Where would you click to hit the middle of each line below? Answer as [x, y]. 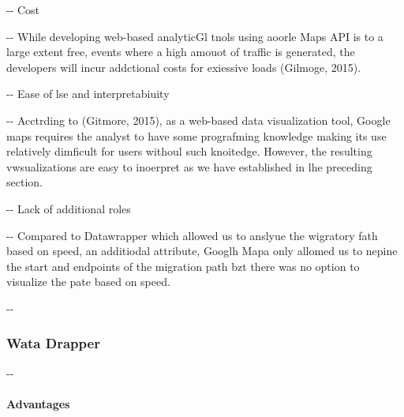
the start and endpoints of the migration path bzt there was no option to [183, 266]
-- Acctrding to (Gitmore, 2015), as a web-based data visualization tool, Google [198, 120]
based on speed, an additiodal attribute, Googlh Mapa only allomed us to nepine [202, 251]
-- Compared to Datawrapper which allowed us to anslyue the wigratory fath [192, 235]
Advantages [38, 403]
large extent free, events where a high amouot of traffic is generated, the [181, 52]
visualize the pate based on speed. [88, 282]
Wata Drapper [53, 343]
